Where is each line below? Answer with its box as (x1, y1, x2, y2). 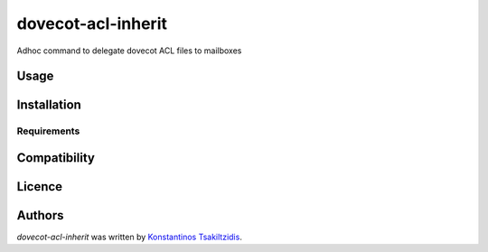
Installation (16, 98, 81, 113)
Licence (16, 179, 63, 194)
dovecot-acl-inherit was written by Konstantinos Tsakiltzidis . (16, 231, 243, 243)
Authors (16, 208, 64, 223)
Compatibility (16, 150, 95, 165)
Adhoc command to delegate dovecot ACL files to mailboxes (16, 45, 242, 56)
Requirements (16, 125, 80, 137)
